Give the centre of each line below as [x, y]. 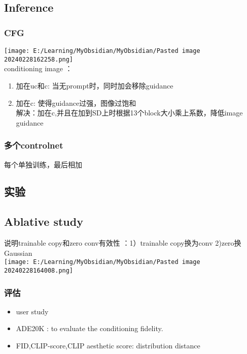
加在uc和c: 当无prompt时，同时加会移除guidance [95, 85]
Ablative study [44, 222]
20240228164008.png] [39, 270]
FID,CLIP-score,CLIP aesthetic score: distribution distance [108, 345]
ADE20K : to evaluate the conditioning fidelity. [90, 328]
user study [32, 311]
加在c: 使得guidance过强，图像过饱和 [76, 102]
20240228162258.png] [39, 59]
